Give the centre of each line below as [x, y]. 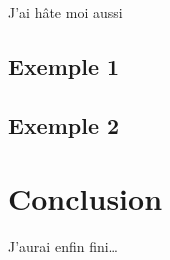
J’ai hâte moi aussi [65, 12]
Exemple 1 [64, 65]
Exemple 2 [64, 124]
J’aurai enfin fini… [63, 246]
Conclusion [85, 198]
